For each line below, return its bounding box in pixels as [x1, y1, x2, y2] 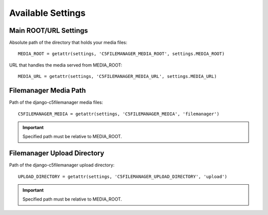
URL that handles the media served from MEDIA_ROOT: [9, 62, 123, 68]
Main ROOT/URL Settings [9, 26, 88, 35]
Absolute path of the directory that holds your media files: [9, 40, 128, 46]
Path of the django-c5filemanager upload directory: [9, 162, 115, 168]
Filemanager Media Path [9, 86, 86, 95]
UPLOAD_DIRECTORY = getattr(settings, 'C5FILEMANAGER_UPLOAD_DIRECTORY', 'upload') [18, 174, 228, 179]
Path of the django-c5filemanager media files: [9, 99, 103, 105]
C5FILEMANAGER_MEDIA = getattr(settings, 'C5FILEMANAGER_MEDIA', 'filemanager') [18, 111, 220, 117]
